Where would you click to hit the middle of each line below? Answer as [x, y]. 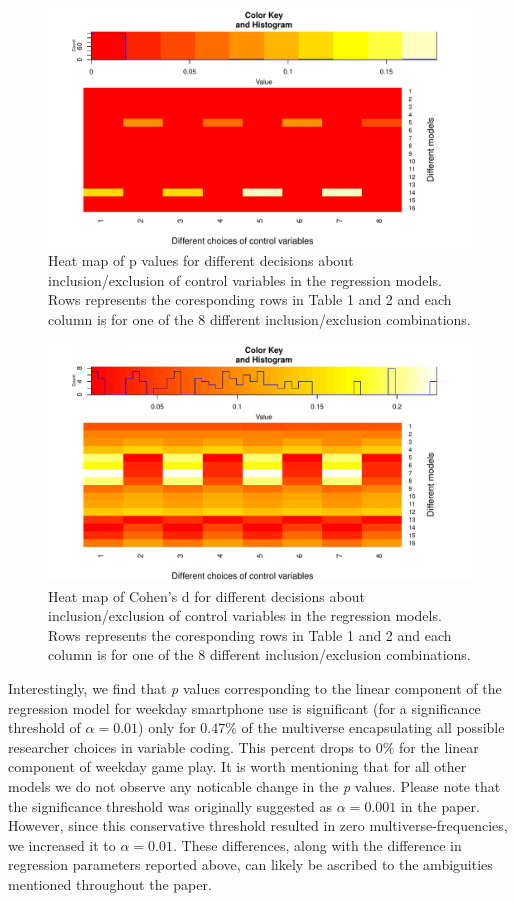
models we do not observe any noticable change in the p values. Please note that [254, 785]
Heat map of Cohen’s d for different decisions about [206, 595]
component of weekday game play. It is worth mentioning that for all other [237, 766]
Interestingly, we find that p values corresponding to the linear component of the [255, 687]
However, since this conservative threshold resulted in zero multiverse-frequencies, [258, 825]
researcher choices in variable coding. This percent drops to [189, 746]
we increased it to [62, 844]
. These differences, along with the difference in [317, 844]
